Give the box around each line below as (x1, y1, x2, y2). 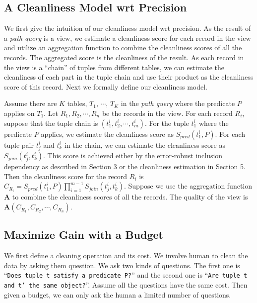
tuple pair (4, 139, 34, 150)
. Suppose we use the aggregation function (124, 181, 253, 191)
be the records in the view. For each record (102, 107, 233, 118)
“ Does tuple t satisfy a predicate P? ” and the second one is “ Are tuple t (4, 270, 248, 280)
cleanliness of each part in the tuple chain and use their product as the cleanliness (4, 72, 254, 82)
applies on (4, 107, 35, 118)
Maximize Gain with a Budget (4, 227, 163, 242)
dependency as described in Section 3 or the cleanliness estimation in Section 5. (4, 161, 246, 172)
